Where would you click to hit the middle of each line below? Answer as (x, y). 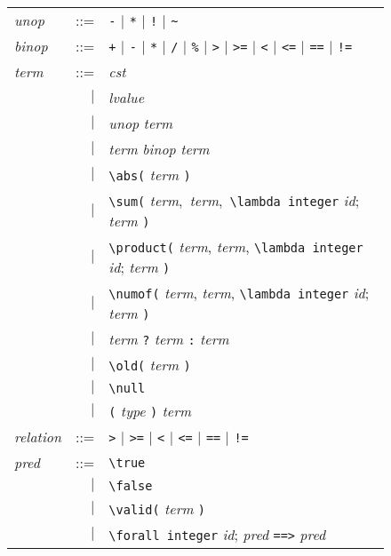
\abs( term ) (150, 175)
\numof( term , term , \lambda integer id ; (239, 293)
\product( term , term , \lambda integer (236, 246)
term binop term (159, 149)
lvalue (127, 97)
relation (38, 437)
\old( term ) (150, 365)
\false (131, 485)
